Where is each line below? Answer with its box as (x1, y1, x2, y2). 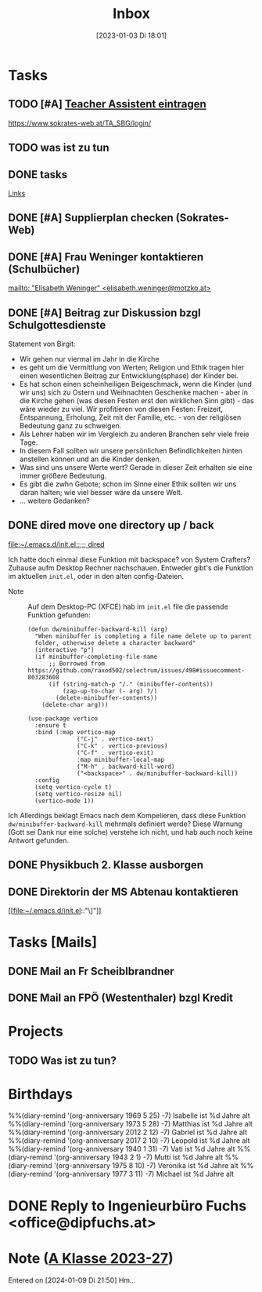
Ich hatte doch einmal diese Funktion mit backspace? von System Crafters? (8, 555, 251, 564)
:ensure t (34, 721, 66, 730)
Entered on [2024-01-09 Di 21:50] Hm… (8, 1276, 136, 1285)
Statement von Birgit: (8, 339, 76, 348)
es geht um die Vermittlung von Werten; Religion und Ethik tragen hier (19, 362, 245, 372)
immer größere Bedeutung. (19, 471, 107, 480)
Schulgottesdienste (8, 318, 106, 332)
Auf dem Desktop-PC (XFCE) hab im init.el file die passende (27, 602, 228, 611)
